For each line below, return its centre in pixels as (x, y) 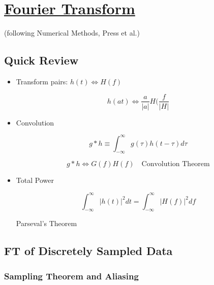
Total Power (35, 180)
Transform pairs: (42, 81)
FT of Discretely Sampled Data (88, 251)
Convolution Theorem (176, 164)
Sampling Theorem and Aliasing (71, 276)
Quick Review (41, 60)
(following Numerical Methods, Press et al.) (72, 33)
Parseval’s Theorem (47, 223)
